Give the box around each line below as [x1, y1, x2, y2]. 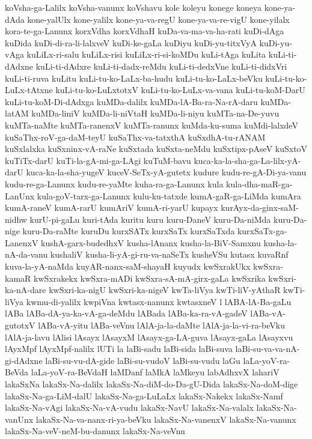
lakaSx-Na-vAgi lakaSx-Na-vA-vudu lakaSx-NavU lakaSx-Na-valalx [5, 401, 254, 414]
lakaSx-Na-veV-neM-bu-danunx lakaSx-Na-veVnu [5, 425, 185, 437]
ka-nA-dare [5, 283, 46, 296]
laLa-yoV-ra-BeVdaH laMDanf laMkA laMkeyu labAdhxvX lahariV [31, 366, 280, 378]
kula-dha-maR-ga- [226, 177, 293, 190]
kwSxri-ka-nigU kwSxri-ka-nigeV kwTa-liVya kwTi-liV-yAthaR [49, 283, 281, 296]
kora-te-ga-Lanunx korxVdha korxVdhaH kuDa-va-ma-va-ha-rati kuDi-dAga [5, 25, 284, 37]
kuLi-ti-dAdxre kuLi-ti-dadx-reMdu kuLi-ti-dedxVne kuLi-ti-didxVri [35, 59, 287, 72]
